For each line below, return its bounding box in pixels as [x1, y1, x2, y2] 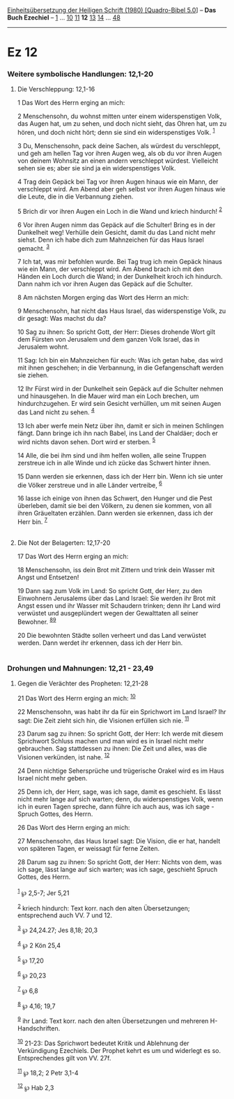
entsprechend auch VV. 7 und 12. [17, 911, 113, 919]
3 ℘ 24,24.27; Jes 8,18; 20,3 [17, 925, 98, 934]
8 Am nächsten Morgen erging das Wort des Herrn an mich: [17, 293, 189, 302]
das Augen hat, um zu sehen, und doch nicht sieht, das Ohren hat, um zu [17, 119, 227, 128]
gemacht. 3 [17, 242, 50, 252]
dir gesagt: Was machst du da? [17, 314, 107, 323]
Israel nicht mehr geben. [17, 774, 88, 782]
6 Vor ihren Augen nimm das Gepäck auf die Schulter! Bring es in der [17, 220, 216, 229]
